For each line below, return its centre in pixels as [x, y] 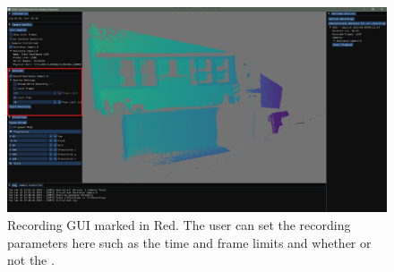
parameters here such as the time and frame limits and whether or [189, 242]
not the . [31, 260]
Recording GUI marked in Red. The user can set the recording [179, 224]
